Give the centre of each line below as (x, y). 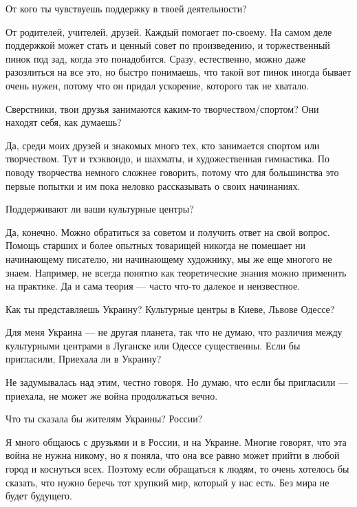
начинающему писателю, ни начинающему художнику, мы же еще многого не (169, 258)
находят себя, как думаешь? (64, 122)
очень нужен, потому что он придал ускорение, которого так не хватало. (158, 85)
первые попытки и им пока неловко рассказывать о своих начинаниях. (153, 185)
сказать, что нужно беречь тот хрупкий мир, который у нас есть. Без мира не (167, 482)
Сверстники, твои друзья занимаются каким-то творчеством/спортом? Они (162, 108)
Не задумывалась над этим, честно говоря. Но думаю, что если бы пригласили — (177, 382)
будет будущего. (39, 496)
